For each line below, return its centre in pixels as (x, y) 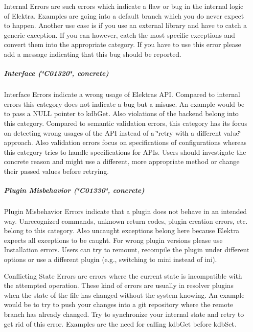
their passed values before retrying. (57, 171)
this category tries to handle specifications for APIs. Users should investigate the (125, 152)
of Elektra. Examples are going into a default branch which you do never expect (124, 15)
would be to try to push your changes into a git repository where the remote (119, 304)
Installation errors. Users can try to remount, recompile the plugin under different (127, 249)
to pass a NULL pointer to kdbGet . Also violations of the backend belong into (121, 113)
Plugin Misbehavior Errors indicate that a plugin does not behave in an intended (126, 211)
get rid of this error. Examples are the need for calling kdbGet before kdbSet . (120, 323)
